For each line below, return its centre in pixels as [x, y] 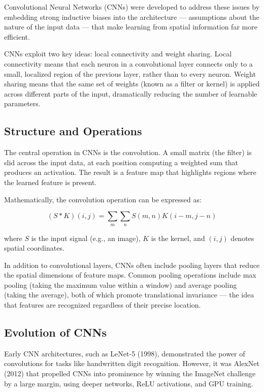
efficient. [17, 36]
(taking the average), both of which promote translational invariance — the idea [129, 295]
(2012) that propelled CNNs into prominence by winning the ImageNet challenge [130, 373]
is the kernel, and [178, 238]
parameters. [22, 103]
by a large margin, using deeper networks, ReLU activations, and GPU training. [129, 383]
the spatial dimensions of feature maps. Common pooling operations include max [130, 275]
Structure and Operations [73, 131]
